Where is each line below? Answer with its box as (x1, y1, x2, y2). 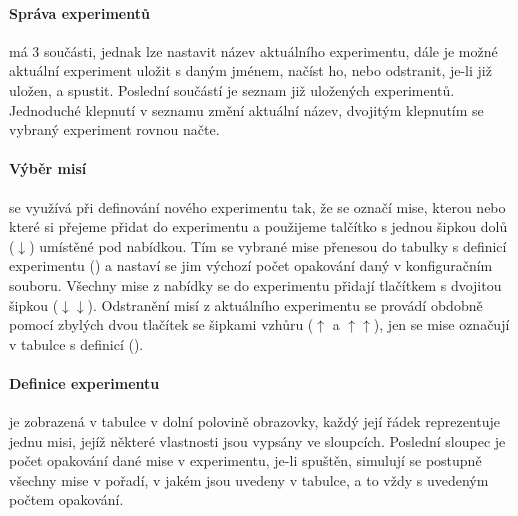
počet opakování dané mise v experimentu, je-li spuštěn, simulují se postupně (9, 450, 482, 471)
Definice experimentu (9, 372, 160, 393)
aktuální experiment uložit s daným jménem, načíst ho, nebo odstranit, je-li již (9, 60, 492, 81)
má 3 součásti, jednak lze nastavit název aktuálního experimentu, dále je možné (9, 40, 498, 61)
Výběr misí (9, 158, 87, 179)
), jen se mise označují (373, 314, 510, 335)
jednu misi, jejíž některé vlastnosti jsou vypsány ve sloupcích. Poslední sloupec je (9, 430, 506, 451)
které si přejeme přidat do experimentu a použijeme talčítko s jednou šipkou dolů (9, 216, 508, 237)
